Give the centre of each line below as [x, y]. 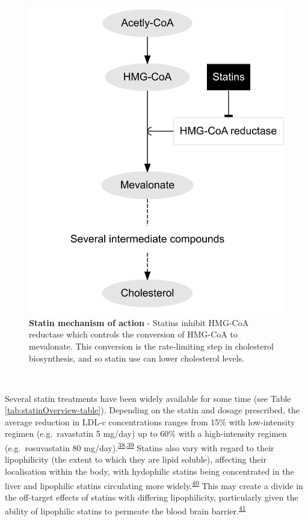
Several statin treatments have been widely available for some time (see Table [148, 398]
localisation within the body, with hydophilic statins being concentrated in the [149, 471]
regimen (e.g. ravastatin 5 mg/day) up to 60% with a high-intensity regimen [146, 433]
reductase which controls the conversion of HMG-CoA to [133, 334]
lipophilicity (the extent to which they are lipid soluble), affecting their [136, 459]
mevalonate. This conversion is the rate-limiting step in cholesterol [151, 346]
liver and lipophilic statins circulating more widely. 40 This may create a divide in [154, 484]
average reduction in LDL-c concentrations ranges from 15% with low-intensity [150, 421]
